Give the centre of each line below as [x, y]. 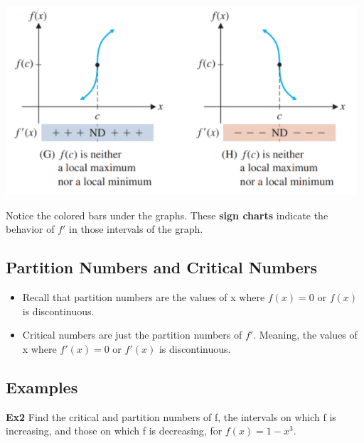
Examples [42, 387]
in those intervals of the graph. [136, 229]
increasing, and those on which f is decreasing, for [114, 431]
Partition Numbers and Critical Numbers [162, 267]
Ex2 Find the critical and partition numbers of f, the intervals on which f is [171, 416]
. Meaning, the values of [305, 335]
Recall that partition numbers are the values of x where [144, 296]
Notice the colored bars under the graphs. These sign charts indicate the [167, 215]
